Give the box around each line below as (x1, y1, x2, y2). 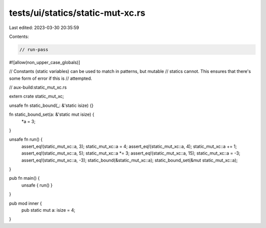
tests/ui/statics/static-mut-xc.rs (9, 7, 145, 18)
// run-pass (19, 47, 49, 52)
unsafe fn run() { (9, 136, 43, 142)
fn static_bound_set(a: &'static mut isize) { (9, 111, 95, 118)
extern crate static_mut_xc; (9, 94, 64, 99)
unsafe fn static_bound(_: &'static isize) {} (9, 102, 94, 108)
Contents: (9, 33, 29, 39)
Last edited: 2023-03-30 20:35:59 (9, 25, 79, 31)
